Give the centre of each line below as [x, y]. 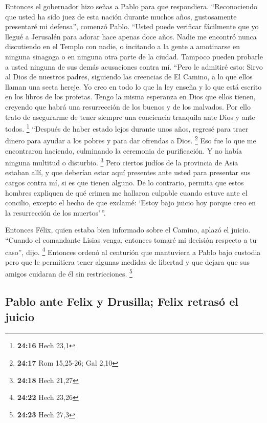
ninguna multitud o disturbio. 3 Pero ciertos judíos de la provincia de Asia [122, 162]
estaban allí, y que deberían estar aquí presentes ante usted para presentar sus [128, 172]
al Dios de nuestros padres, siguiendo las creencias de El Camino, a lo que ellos [129, 77]
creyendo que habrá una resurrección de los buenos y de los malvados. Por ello [128, 106]
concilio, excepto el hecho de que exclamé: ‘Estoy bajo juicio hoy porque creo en [130, 203]
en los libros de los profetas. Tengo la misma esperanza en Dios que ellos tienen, [130, 97]
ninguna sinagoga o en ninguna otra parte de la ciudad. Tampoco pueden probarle [134, 56]
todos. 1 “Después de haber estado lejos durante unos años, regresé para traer [127, 128]
